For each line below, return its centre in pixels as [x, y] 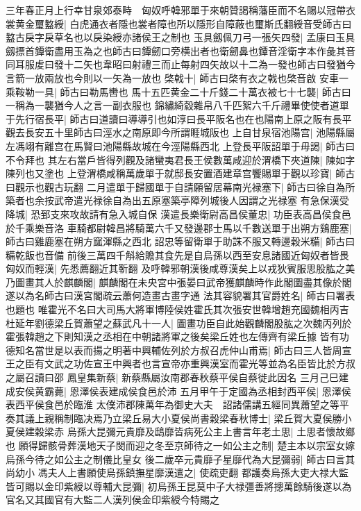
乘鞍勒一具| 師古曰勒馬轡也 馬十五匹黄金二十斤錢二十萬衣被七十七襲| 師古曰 [178, 91]
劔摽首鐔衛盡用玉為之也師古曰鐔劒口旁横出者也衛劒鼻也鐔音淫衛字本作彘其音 [180, 50]
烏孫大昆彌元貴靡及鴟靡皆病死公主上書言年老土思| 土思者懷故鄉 [211, 432]
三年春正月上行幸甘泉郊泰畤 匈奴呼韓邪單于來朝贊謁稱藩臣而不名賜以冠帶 [176, 10]
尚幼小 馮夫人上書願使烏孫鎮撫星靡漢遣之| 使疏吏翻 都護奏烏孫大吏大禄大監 [177, 472]
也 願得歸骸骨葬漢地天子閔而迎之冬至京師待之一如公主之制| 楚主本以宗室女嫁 [180, 445]
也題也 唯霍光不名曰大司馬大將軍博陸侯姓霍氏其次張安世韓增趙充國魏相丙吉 [177, 309]
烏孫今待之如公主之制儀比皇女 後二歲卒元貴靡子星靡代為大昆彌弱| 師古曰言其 [180, 459]
